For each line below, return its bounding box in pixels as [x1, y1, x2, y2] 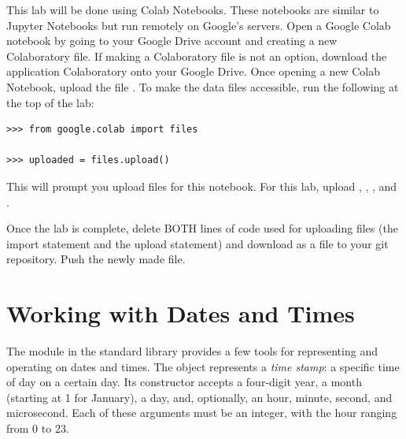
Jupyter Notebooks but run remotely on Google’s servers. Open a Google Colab [6, 17, 391, 33]
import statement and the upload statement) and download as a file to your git [6, 235, 389, 251]
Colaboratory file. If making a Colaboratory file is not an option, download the [6, 47, 387, 64]
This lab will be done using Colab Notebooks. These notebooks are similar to [6, 2, 379, 17]
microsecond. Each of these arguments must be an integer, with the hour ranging [6, 404, 397, 421]
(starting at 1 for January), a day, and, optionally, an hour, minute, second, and [6, 389, 393, 405]
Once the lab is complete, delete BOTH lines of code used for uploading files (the [6, 220, 398, 236]
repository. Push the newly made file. [6, 251, 186, 267]
